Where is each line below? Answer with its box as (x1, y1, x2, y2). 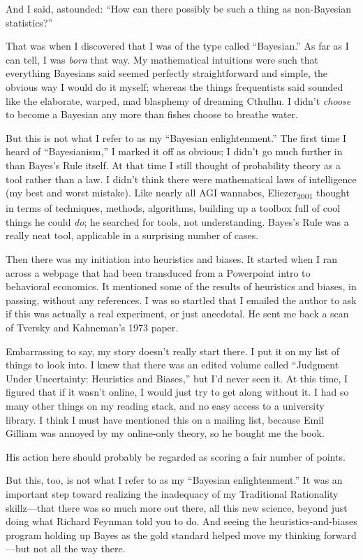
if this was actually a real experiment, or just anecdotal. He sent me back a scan (6, 306, 349, 321)
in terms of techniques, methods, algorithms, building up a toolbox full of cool (6, 201, 341, 215)
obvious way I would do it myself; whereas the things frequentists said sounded (6, 79, 343, 94)
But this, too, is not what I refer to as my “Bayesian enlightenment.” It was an (6, 473, 343, 487)
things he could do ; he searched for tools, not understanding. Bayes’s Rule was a (6, 214, 349, 229)
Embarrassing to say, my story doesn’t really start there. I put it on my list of (6, 343, 340, 358)
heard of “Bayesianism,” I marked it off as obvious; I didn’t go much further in (6, 144, 343, 159)
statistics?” (6, 15, 53, 29)
